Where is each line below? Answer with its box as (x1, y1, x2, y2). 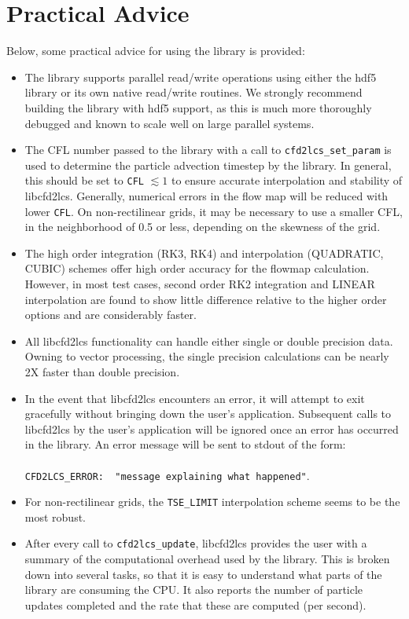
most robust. (24, 508, 86, 525)
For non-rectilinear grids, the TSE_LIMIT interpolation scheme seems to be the (24, 493, 400, 510)
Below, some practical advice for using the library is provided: (6, 42, 305, 59)
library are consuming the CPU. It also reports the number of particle (24, 581, 363, 598)
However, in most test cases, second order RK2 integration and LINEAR (24, 276, 375, 292)
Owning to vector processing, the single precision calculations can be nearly (24, 348, 389, 364)
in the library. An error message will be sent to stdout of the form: (24, 436, 346, 452)
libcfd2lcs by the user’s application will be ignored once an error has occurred (24, 420, 399, 437)
